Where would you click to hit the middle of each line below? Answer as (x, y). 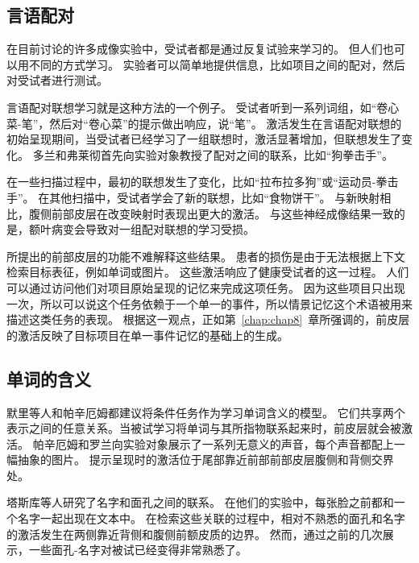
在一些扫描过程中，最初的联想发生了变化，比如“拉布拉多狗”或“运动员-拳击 (203, 182)
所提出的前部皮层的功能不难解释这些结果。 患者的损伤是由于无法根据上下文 (206, 256)
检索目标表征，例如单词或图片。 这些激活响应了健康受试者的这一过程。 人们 (208, 272)
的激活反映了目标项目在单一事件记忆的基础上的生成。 (147, 335)
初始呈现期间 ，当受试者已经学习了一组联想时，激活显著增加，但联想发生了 (204, 139)
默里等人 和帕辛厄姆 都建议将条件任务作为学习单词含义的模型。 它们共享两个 (206, 412)
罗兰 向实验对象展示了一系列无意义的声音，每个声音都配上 (241, 443)
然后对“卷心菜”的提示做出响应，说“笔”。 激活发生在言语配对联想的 (226, 123)
